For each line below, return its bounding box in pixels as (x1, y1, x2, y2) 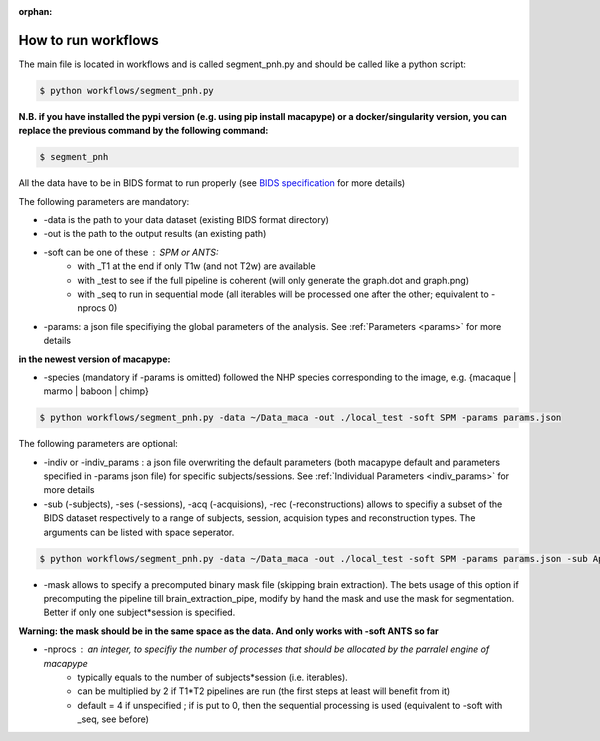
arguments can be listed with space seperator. (43, 526, 235, 538)
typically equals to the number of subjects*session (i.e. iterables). (77, 671, 349, 683)
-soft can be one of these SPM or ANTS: (43, 246, 219, 258)
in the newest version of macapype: (18, 353, 171, 365)
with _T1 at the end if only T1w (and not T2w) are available (77, 260, 316, 272)
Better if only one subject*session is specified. (43, 606, 236, 619)
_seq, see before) (77, 713, 150, 725)
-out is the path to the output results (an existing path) (43, 228, 267, 240)
